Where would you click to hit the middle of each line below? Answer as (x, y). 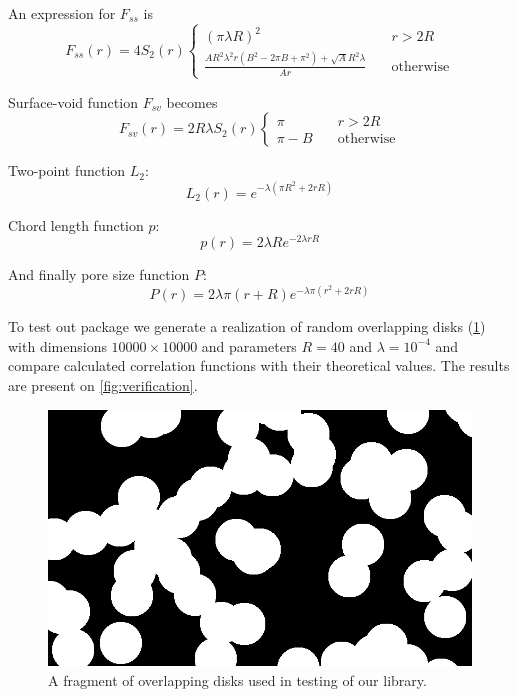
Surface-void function (73, 101)
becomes (192, 101)
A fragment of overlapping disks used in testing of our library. (237, 679)
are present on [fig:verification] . (103, 385)
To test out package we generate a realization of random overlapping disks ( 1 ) (247, 326)
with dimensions (57, 345)
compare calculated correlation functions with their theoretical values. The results (259, 365)
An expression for (62, 13)
